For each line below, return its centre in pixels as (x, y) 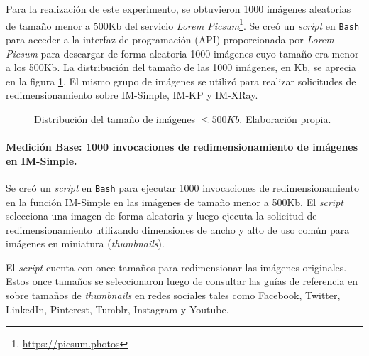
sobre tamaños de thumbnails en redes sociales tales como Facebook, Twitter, (173, 295)
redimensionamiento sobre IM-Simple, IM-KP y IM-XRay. (132, 95)
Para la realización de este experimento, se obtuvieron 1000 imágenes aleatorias (178, 9)
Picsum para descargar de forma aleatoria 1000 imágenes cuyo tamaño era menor (182, 53)
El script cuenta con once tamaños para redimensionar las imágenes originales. (176, 267)
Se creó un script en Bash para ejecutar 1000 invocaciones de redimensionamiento (182, 187)
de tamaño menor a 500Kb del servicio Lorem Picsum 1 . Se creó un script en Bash (183, 24)
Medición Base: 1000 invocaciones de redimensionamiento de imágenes (182, 147)
